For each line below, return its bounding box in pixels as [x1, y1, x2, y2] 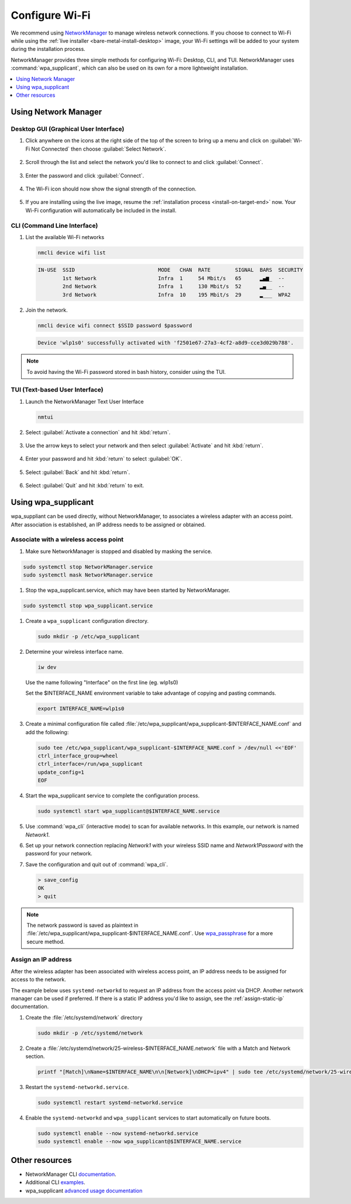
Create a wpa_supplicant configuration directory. [25, 618, 149, 625]
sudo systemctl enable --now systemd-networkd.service [37, 1130, 198, 1137]
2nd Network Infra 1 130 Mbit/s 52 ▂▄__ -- [62, 283, 285, 290]
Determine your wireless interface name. [25, 648, 124, 655]
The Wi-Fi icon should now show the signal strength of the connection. [25, 185, 197, 192]
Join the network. [25, 306, 68, 313]
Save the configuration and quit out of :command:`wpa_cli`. [25, 861, 168, 868]
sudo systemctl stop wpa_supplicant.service [23, 602, 153, 609]
